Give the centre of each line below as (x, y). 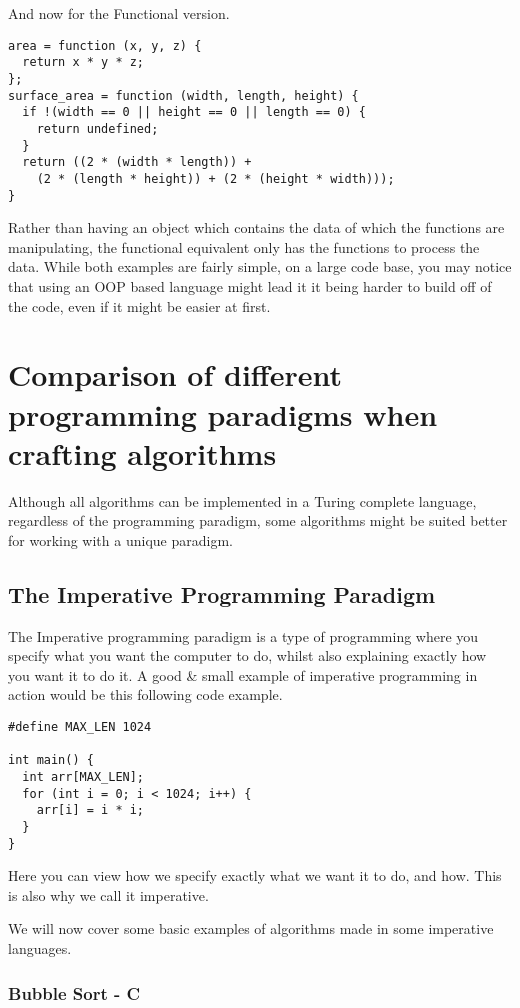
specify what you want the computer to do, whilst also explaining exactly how (247, 655)
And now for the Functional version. (119, 13)
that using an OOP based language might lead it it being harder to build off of (250, 285)
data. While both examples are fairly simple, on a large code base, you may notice (260, 266)
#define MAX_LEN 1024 (80, 726)
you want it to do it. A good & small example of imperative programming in (243, 674)
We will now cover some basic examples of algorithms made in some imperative (251, 928)
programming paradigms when (223, 413)
